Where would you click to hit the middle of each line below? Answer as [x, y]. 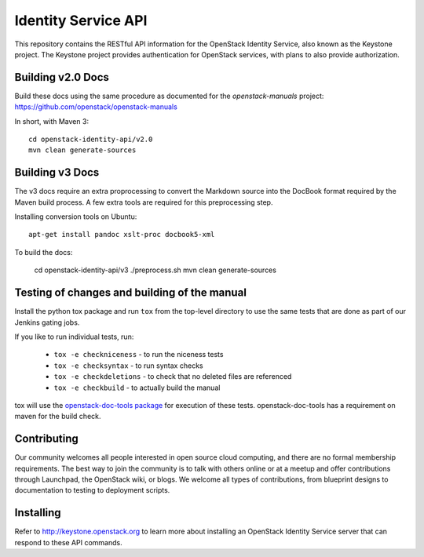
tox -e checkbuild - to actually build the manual [137, 388]
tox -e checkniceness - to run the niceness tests [139, 355]
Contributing [46, 439]
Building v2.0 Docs [62, 77]
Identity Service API [81, 20]
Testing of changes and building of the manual [131, 293]
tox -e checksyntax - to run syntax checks [128, 366]
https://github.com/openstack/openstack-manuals [96, 107]
